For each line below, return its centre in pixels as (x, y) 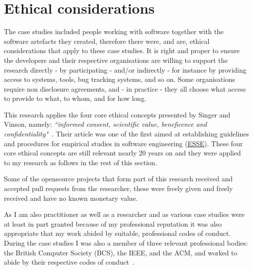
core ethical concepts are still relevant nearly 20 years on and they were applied (122, 153)
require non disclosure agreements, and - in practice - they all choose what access (125, 88)
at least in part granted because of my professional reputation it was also (113, 223)
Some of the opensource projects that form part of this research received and (118, 179)
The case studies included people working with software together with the (114, 31)
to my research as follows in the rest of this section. (81, 162)
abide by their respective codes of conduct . (69, 262)
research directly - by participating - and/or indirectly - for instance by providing (125, 69)
